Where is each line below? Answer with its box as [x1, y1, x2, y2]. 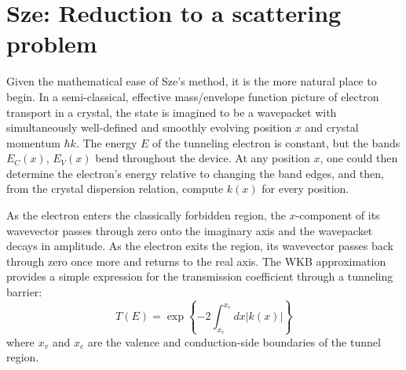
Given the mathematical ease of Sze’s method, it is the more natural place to [6, 73, 377, 89]
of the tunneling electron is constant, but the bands [152, 134, 401, 151]
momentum [6, 134, 60, 151]
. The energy [75, 134, 137, 151]
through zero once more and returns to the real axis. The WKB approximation [6, 252, 386, 269]
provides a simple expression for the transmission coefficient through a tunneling [6, 268, 393, 285]
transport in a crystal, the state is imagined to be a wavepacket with [6, 103, 337, 120]
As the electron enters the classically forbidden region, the [6, 207, 286, 223]
